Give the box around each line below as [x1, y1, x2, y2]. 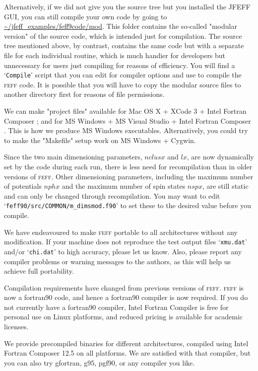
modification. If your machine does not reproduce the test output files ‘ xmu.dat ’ [4, 236, 247, 247]
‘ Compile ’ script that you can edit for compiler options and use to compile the [4, 70, 242, 80]
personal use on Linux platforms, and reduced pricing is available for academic [4, 311, 243, 322]
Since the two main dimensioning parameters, [4, 151, 142, 162]
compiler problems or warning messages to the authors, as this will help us [4, 256, 231, 266]
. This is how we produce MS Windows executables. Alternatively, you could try [4, 125, 248, 136]
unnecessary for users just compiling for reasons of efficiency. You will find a [4, 60, 235, 70]
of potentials [4, 181, 42, 191]
